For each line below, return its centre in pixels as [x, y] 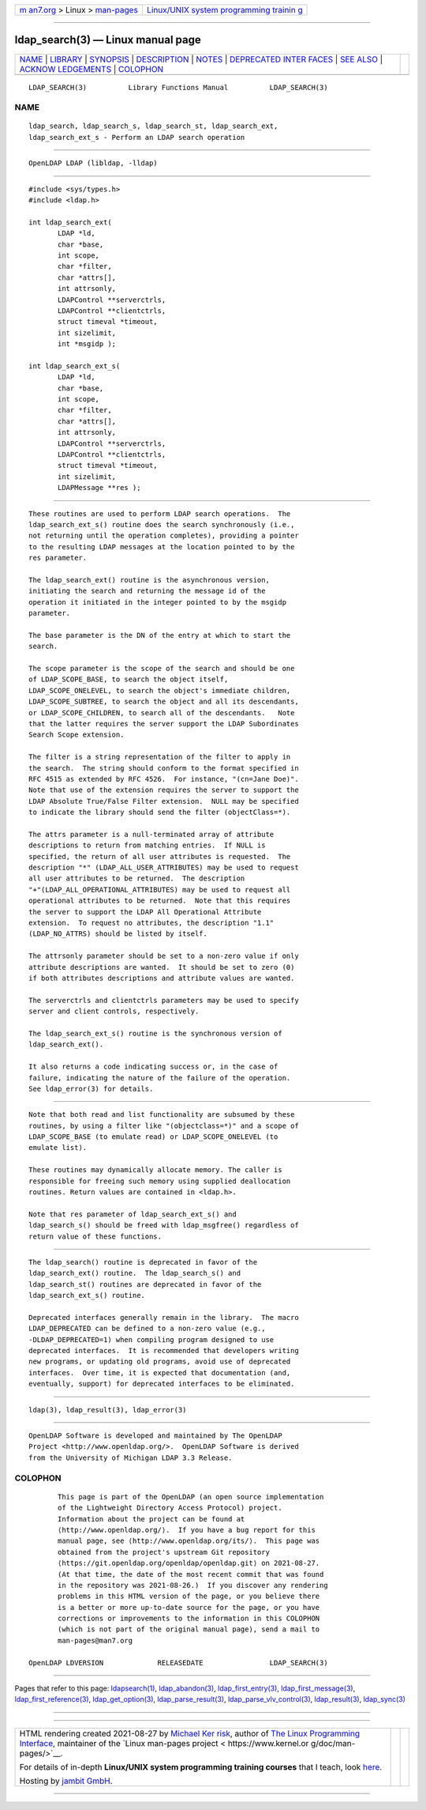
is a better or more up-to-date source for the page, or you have [189, 1607]
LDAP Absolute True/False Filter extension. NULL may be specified [164, 801]
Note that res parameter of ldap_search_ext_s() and [133, 1214]
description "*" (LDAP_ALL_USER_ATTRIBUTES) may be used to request [164, 868]
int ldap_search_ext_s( [75, 366]
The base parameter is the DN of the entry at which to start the [160, 635]
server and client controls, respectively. [114, 1011]
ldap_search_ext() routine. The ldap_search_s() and [135, 1273]
